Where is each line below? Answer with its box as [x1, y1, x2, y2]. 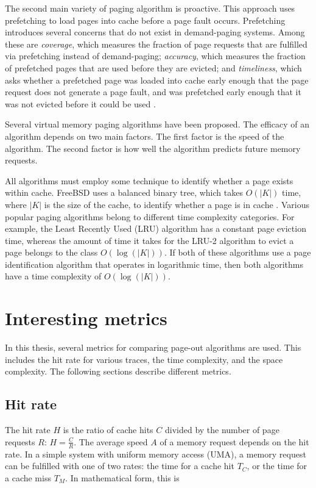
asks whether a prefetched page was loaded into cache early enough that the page [5, 73, 309, 86]
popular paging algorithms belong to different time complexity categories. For [5, 210, 295, 223]
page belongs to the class [5, 246, 98, 259]
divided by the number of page [164, 423, 279, 436]
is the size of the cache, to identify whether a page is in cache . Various [44, 198, 309, 210]
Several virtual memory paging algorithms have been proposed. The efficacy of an [5, 118, 310, 131]
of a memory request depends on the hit [160, 435, 309, 448]
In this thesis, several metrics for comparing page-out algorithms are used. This [5, 341, 301, 354]
